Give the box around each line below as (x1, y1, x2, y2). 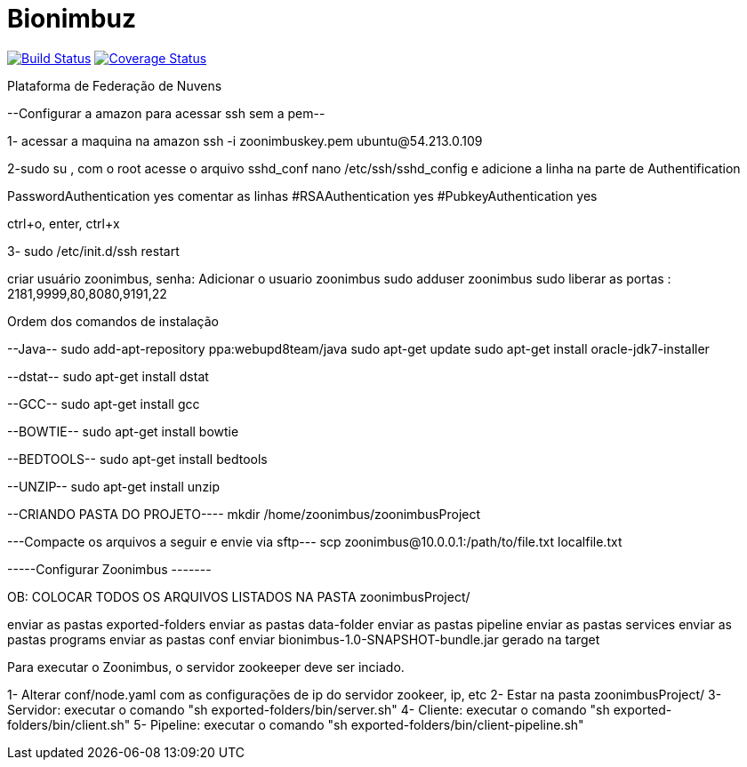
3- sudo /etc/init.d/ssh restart (7, 243, 180, 259)
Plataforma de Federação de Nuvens (7, 77, 222, 93)
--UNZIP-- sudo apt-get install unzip (7, 478, 221, 494)
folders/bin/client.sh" (7, 716, 131, 732)
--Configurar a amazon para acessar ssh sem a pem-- (7, 105, 325, 121)
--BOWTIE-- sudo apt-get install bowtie (7, 423, 239, 439)
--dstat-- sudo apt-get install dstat (7, 368, 209, 384)
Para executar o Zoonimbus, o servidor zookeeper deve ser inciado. (7, 659, 405, 675)
